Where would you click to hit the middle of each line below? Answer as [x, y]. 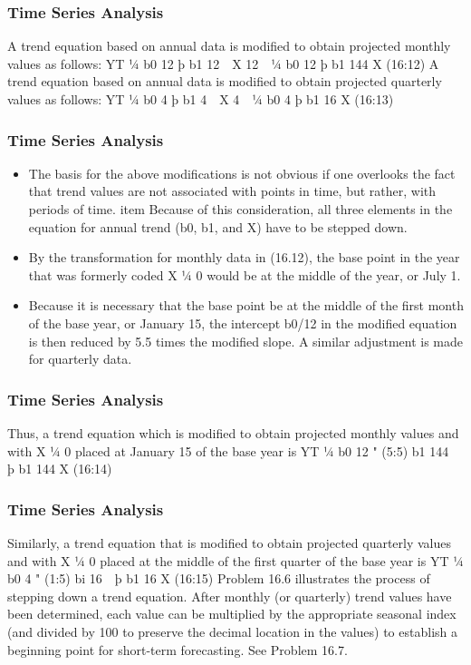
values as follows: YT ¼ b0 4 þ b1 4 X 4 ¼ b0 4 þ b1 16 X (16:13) [201, 99]
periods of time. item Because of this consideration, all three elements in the [240, 209]
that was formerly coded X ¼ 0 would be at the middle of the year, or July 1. [245, 274]
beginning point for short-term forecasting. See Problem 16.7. [178, 649]
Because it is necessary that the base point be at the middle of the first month [246, 305]
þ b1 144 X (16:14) [60, 469]
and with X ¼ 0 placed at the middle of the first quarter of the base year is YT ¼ [235, 560]
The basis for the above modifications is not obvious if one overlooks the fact [242, 173]
